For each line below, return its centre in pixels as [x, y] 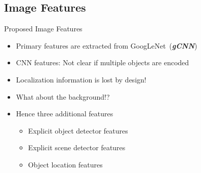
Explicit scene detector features [77, 147]
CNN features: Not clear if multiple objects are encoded [103, 62]
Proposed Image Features [43, 29]
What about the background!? [63, 96]
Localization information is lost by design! [81, 79]
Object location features [65, 164]
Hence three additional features [65, 114]
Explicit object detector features [78, 130]
